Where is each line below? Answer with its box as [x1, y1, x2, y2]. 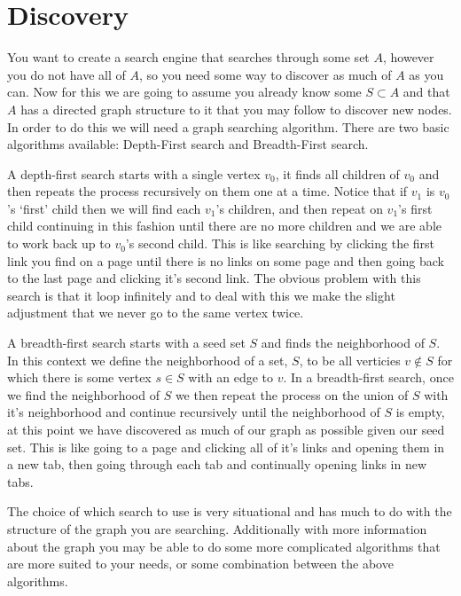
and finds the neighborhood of [261, 333, 425, 352]
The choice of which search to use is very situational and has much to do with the [7, 502, 452, 521]
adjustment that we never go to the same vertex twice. [7, 303, 304, 322]
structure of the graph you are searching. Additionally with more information [7, 519, 427, 537]
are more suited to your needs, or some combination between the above [7, 554, 394, 573]
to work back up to [7, 234, 111, 253]
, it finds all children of [275, 164, 400, 183]
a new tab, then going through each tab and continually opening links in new [7, 455, 427, 474]
